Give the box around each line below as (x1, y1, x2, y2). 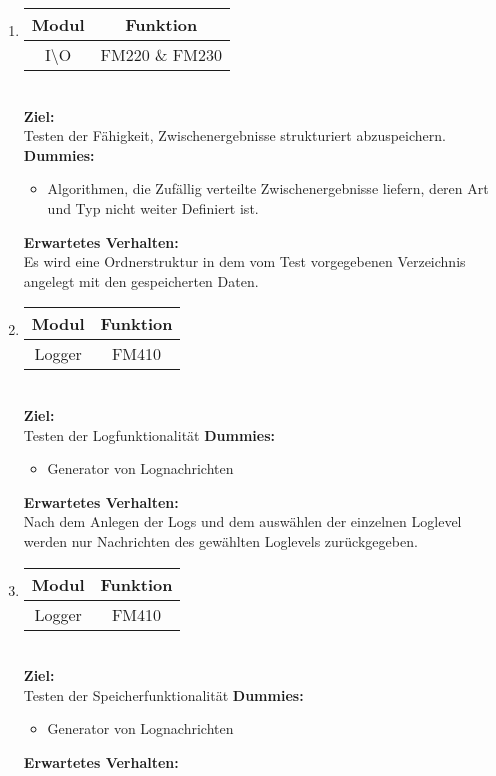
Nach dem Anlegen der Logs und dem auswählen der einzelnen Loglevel (23, 511, 462, 532)
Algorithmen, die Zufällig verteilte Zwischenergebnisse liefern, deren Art (47, 178, 489, 199)
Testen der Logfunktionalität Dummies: (23, 424, 275, 445)
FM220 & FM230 (100, 43, 222, 66)
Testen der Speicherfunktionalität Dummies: (23, 684, 304, 705)
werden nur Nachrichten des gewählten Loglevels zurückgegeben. (23, 530, 418, 551)
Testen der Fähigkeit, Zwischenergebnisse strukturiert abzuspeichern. (23, 125, 446, 146)
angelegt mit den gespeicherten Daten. (23, 270, 259, 291)
